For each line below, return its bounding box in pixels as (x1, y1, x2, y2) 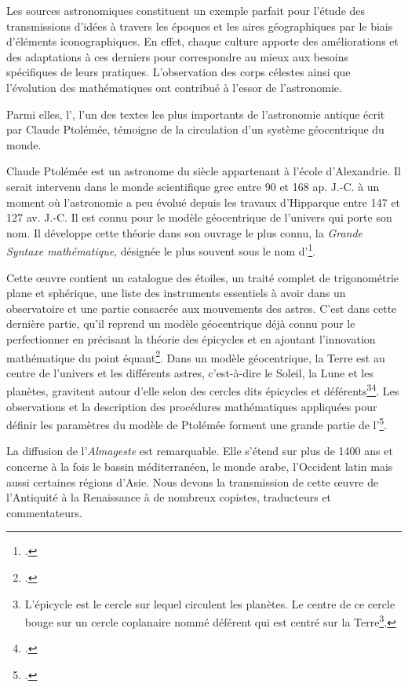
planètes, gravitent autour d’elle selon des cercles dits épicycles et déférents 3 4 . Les (6, 380, 399, 399)
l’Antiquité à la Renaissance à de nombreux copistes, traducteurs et (6, 489, 332, 505)
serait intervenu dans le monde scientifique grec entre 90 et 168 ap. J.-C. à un (6, 178, 380, 194)
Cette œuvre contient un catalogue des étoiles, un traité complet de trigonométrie (6, 269, 399, 285)
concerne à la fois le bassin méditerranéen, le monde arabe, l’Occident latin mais (6, 458, 393, 475)
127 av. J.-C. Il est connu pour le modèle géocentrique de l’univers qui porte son (6, 209, 392, 226)
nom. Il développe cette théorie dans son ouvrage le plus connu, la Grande (6, 224, 363, 241)
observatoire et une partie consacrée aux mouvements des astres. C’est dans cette (6, 299, 397, 316)
